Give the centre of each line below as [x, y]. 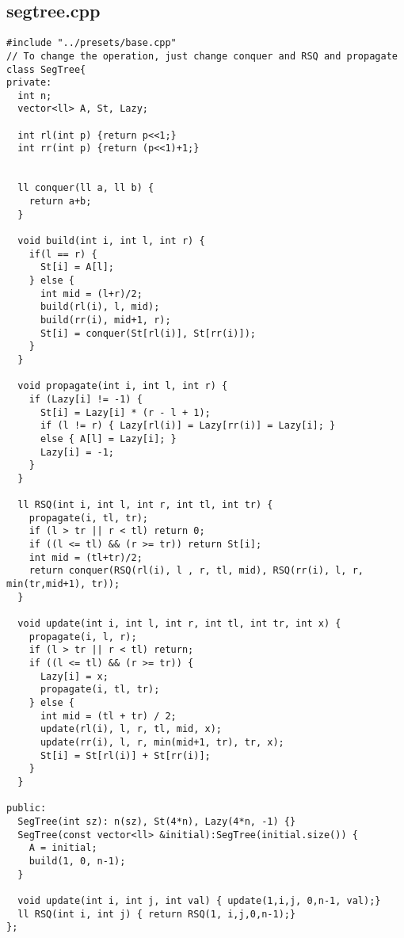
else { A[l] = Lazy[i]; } [108, 438]
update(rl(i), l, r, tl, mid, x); [131, 729]
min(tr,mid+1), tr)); [63, 584]
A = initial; [63, 848]
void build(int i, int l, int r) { [111, 241]
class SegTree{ [46, 69]
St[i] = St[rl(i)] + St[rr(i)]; [125, 755]
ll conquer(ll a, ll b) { [86, 188]
